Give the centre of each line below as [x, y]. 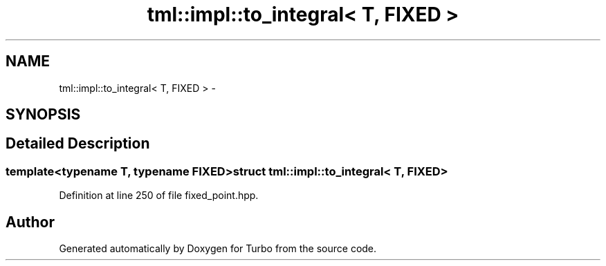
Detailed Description [78, 144]
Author [30, 222]
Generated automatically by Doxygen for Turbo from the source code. [218, 249]
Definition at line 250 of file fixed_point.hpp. [159, 196]
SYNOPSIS [43, 115]
